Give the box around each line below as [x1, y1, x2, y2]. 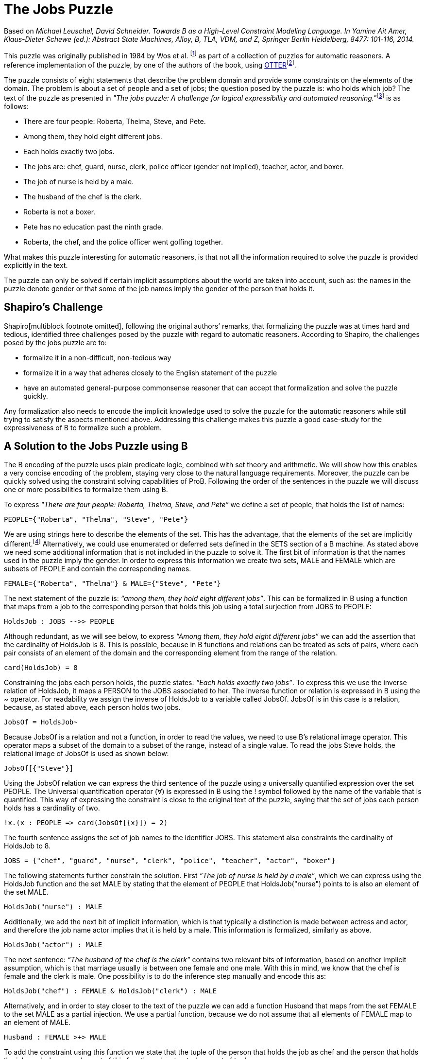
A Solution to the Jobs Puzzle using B [4, 440, 188, 452]
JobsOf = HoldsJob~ [4, 718, 78, 726]
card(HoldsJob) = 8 [4, 664, 78, 672]
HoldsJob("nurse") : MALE [4, 903, 102, 911]
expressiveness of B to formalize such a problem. [4, 423, 162, 432]
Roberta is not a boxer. [23, 207, 96, 216]
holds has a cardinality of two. [4, 804, 100, 812]
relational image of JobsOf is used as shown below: [4, 749, 169, 758]
